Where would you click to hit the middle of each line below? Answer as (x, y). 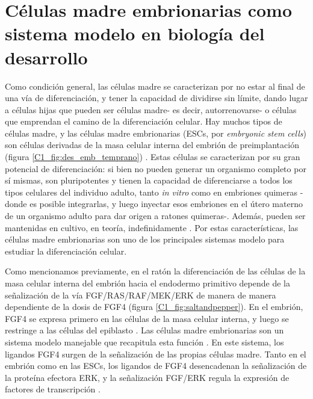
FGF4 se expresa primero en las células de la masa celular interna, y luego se (147, 318)
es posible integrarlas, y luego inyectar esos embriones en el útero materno (166, 204)
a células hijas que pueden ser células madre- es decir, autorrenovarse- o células (151, 109)
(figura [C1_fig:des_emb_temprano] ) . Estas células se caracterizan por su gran (153, 157)
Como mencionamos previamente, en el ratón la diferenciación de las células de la (155, 271)
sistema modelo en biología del (135, 33)
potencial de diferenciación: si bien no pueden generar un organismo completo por (156, 168)
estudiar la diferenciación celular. (66, 251)
